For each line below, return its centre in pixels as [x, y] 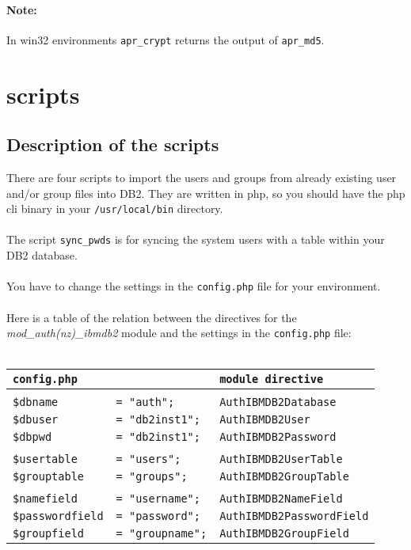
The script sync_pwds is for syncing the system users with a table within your [196, 239]
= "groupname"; [162, 534]
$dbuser [36, 420]
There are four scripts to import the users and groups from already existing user [202, 178]
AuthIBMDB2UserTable [281, 459]
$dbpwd [32, 437]
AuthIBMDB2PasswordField [294, 516]
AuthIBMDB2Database [278, 402]
